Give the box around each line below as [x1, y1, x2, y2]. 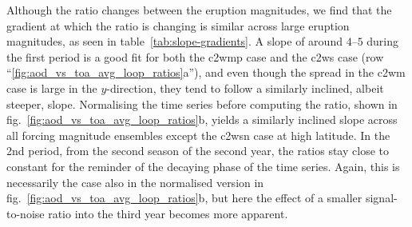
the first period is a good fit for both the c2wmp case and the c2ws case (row [6, 48, 384, 65]
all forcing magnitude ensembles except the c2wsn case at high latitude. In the [6, 126, 390, 143]
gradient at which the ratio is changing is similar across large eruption [6, 17, 350, 34]
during [366, 33, 399, 50]
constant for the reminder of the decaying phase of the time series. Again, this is [6, 157, 400, 174]
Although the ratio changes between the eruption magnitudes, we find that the [6, 2, 392, 18]
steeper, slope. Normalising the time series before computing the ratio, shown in [6, 95, 398, 112]
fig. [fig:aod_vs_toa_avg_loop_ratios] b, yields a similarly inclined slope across [6, 111, 398, 128]
